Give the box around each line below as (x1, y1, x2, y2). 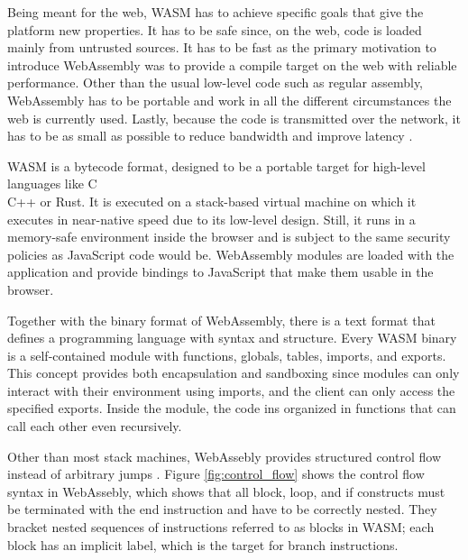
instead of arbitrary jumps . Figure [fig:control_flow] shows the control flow (7, 464, 425, 483)
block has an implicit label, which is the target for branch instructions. (7, 535, 399, 554)
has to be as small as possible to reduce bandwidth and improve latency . (7, 126, 413, 145)
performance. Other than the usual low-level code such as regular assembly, (7, 73, 424, 92)
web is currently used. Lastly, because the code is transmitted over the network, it (7, 108, 461, 127)
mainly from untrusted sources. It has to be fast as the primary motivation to (7, 38, 436, 57)
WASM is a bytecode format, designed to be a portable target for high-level (7, 156, 426, 175)
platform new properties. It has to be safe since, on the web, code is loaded (7, 20, 422, 39)
